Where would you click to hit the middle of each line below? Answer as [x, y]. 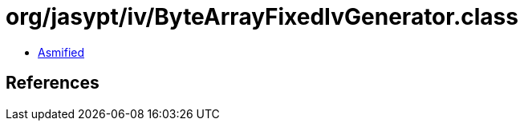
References [53, 83]
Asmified [61, 52]
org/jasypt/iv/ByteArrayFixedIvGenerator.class [262, 17]
